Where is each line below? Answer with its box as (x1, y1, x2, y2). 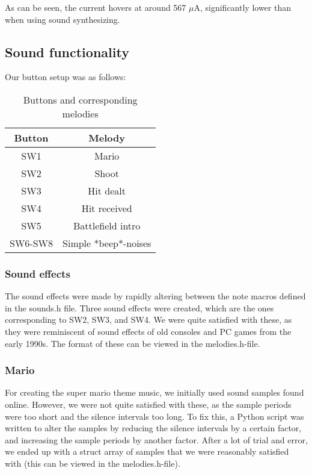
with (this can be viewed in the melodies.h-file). (5, 457, 180, 469)
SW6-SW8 (10, 235, 54, 250)
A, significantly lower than (194, 1, 292, 13)
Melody (88, 130, 125, 145)
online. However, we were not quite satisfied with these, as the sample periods (5, 398, 292, 410)
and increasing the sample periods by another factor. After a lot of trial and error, (5, 433, 308, 446)
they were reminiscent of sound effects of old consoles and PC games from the (5, 325, 292, 337)
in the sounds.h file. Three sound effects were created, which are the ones (5, 301, 274, 314)
